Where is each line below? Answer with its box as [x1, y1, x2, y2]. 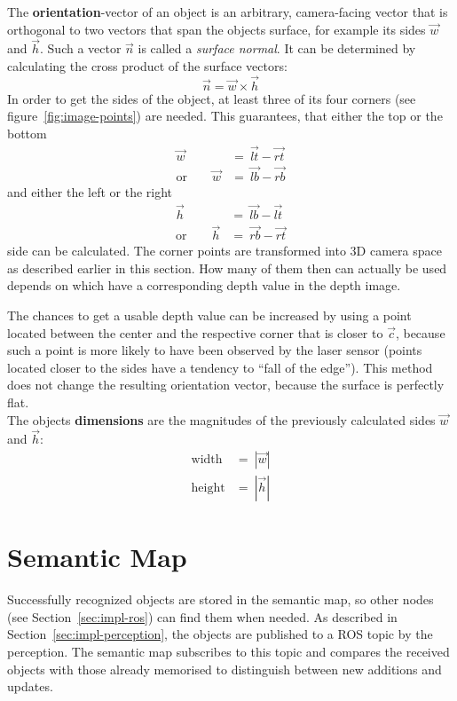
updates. [7, 677, 53, 696]
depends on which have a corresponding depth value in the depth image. [7, 276, 401, 295]
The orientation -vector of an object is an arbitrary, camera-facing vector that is [7, 3, 448, 20]
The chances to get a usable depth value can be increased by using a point [7, 305, 412, 324]
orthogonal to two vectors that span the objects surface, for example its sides [7, 20, 426, 38]
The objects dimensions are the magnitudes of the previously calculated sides [7, 410, 436, 429]
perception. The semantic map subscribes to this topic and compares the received [7, 642, 450, 660]
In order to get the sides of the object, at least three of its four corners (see [7, 89, 416, 107]
